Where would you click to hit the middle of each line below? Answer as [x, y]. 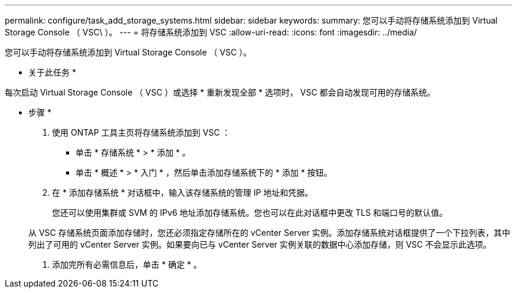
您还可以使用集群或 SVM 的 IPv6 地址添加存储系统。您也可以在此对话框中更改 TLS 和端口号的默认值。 [250, 213]
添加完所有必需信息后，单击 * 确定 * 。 [127, 264]
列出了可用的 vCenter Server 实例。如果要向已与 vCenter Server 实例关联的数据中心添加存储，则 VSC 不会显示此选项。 [260, 244]
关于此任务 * [52, 72]
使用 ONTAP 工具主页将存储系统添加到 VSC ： [141, 132]
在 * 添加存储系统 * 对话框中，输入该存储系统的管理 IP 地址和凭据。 [183, 192]
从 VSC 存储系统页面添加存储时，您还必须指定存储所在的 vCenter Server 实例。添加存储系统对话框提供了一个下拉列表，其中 [269, 233]
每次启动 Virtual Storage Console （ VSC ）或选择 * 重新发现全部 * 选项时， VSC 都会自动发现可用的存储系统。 [220, 92]
